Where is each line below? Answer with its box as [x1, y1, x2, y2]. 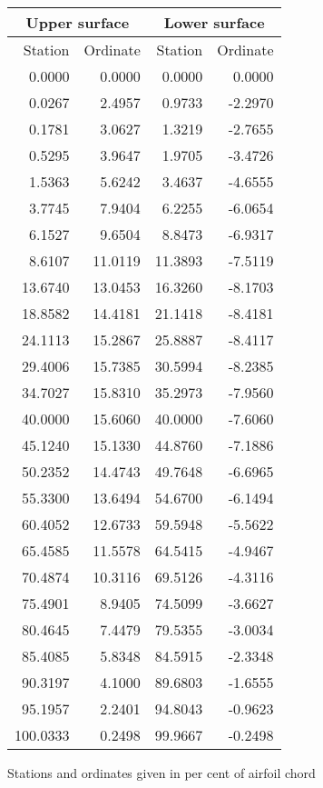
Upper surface [25, 12, 130, 33]
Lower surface [163, 12, 265, 33]
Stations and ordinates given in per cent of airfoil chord [7, 763, 316, 782]
